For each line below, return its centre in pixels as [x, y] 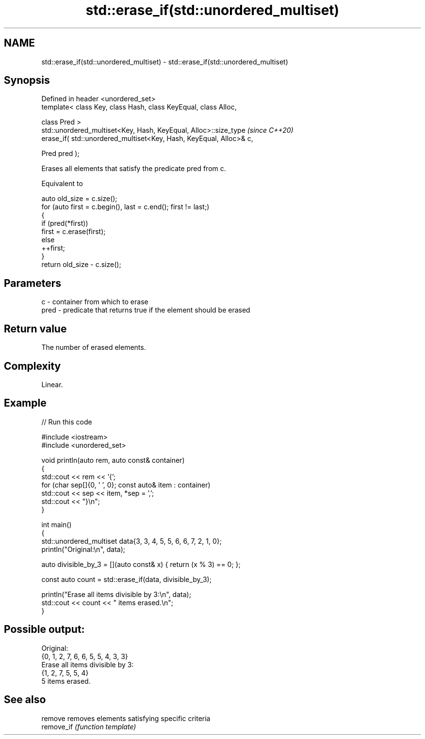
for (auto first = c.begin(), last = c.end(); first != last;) [125, 207]
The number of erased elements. [94, 347]
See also [25, 700]
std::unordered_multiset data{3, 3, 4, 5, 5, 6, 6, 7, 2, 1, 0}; [131, 541]
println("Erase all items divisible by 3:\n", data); [116, 594]
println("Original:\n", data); [83, 549]
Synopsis [27, 80]
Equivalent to [62, 184]
